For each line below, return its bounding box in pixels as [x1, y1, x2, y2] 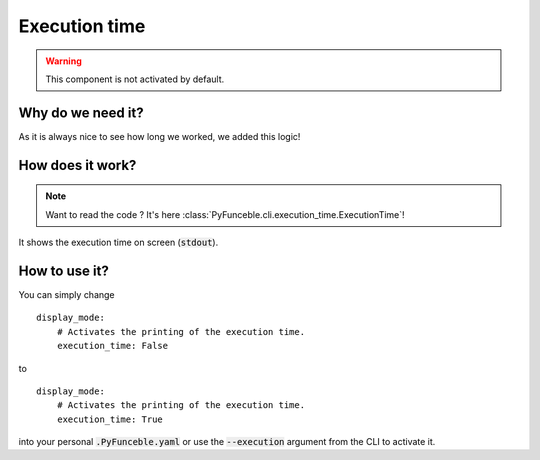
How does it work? [18, 156, 137, 174]
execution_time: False [56, 340, 169, 352]
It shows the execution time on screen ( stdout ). [18, 236, 219, 249]
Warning [45, 55, 82, 67]
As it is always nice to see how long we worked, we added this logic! [18, 130, 301, 142]
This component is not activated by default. [45, 73, 225, 85]
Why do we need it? [18, 104, 144, 121]
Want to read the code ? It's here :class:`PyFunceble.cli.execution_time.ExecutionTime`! [45, 208, 405, 220]
